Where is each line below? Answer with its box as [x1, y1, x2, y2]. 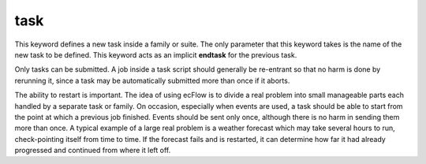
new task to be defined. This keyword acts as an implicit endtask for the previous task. [14, 50, 297, 59]
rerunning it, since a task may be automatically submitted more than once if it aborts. [14, 76, 290, 85]
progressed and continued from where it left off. [14, 146, 171, 155]
